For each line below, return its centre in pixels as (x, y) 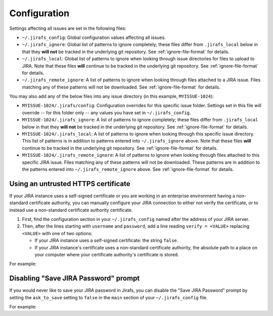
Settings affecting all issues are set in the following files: (68, 28)
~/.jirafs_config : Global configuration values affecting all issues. (94, 37)
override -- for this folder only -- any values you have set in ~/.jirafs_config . (106, 112)
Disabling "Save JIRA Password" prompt (75, 278)
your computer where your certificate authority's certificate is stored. (107, 255)
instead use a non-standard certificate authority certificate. (71, 210)
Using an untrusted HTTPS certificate (70, 184)
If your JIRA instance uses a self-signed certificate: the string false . (106, 241)
